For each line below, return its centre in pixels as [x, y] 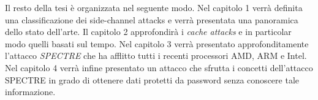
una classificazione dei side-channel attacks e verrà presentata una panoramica [152, 19]
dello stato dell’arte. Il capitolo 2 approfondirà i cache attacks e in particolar [148, 32]
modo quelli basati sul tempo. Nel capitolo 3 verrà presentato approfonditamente [157, 43]
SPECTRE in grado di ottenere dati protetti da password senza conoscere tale [152, 79]
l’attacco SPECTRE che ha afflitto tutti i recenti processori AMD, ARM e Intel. [156, 56]
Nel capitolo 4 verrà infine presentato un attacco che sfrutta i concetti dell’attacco [159, 67]
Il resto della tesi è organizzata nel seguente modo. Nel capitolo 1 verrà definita [154, 7]
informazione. [30, 92]
